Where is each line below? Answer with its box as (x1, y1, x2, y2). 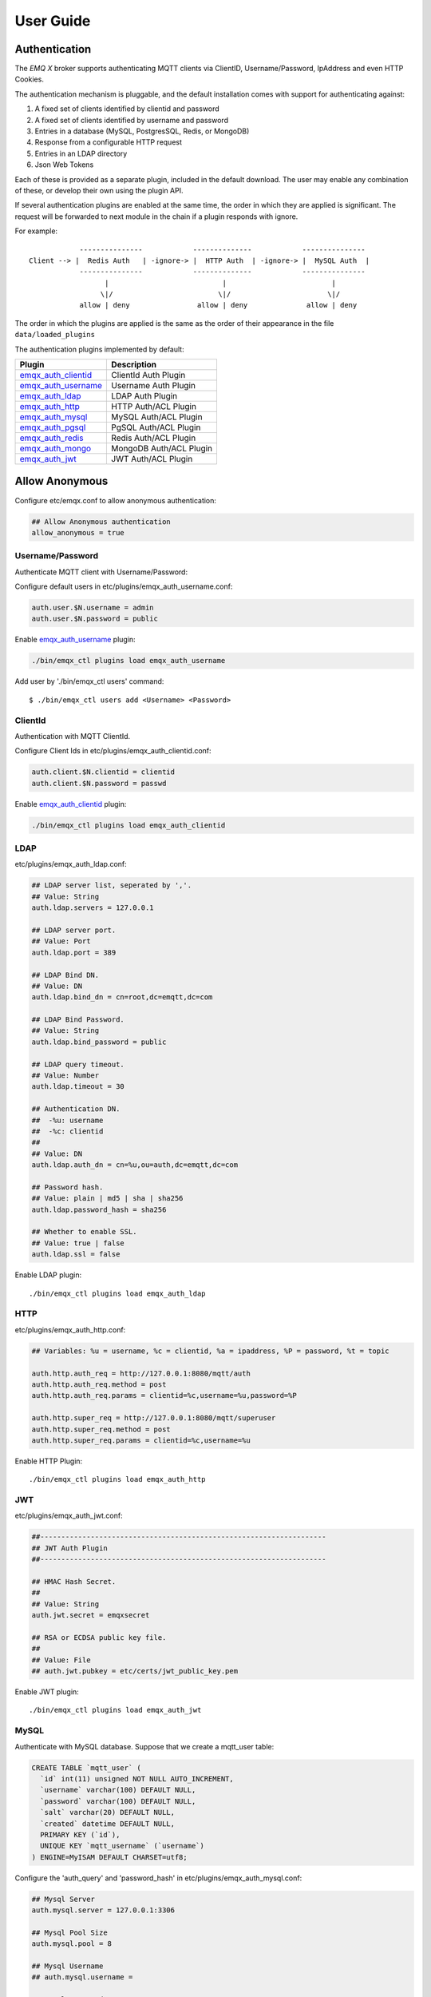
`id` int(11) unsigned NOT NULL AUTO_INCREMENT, (40, 1774, 235, 1783)
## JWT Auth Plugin (31, 1543, 108, 1553)
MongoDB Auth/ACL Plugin (111, 443, 213, 455)
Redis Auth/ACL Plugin (111, 432, 196, 443)
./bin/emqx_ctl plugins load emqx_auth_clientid (31, 820, 226, 830)
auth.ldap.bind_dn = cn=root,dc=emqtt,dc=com (31, 993, 213, 1002)
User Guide (14, 12, 91, 30)
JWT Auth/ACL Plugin (111, 454, 193, 465)
